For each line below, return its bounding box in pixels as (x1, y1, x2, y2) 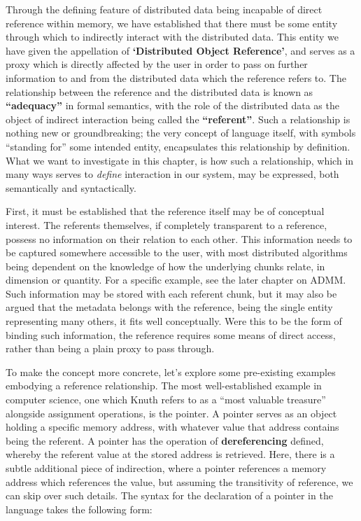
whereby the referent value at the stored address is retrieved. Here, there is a (6, 447, 335, 461)
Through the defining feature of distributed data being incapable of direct (6, 2, 323, 16)
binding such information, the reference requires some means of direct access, (6, 327, 336, 342)
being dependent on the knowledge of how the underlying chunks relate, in (6, 258, 325, 273)
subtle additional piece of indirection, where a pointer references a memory (6, 461, 327, 475)
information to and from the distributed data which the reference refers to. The (6, 70, 346, 85)
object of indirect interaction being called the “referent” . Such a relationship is (6, 111, 351, 126)
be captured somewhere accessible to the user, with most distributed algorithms (6, 245, 348, 260)
